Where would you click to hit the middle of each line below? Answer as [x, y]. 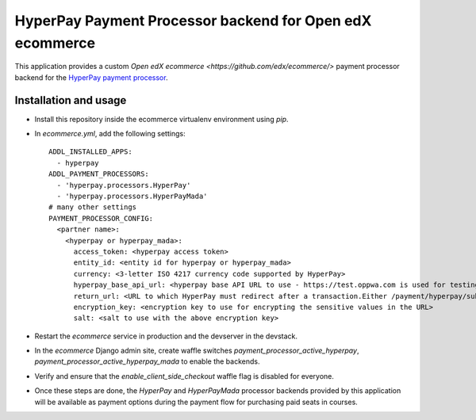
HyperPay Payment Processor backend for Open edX [193, 21]
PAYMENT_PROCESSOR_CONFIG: [101, 218]
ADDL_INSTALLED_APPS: [90, 152]
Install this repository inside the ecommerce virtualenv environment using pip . [161, 119]
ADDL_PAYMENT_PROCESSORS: [99, 174]
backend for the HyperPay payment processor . [91, 77]
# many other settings [93, 207]
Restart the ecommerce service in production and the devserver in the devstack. [166, 336]
